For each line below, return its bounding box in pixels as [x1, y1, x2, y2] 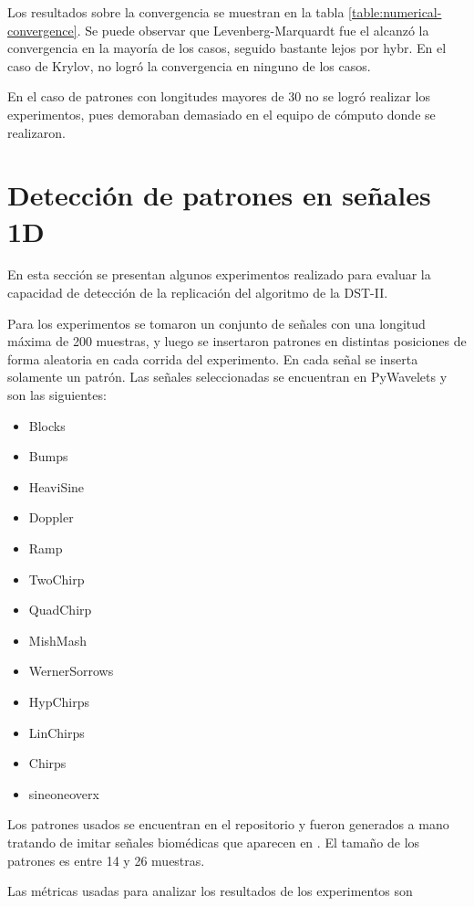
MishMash [28, 630, 87, 649]
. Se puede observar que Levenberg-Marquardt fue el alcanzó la [77, 20, 429, 39]
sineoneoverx [28, 784, 99, 803]
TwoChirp [28, 569, 85, 588]
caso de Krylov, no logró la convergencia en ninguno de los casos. [7, 56, 371, 75]
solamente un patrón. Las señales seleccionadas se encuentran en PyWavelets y [7, 367, 448, 386]
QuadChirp [28, 600, 92, 619]
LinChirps [28, 722, 85, 742]
